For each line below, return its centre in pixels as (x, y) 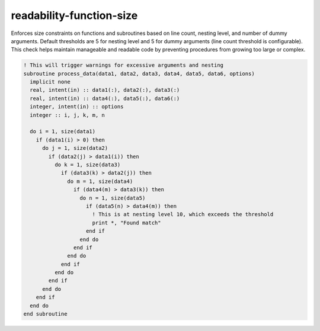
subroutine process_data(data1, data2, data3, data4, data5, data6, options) (139, 73)
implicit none (50, 82)
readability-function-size (74, 15)
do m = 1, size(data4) (100, 181)
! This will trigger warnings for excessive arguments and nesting (124, 65)
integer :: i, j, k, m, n (67, 115)
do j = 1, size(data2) (75, 148)
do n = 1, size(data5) (113, 198)
